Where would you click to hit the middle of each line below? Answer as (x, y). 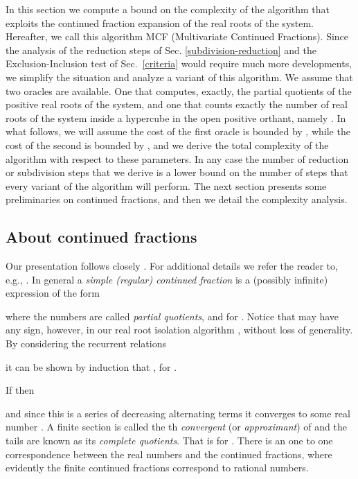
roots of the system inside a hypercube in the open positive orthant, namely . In (176, 117)
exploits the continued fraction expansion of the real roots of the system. (160, 23)
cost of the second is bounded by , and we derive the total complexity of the (167, 145)
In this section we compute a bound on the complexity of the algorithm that (168, 9)
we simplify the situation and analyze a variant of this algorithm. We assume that (179, 77)
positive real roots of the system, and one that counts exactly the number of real (177, 104)
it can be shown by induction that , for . (91, 366)
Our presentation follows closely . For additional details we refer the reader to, (172, 266)
